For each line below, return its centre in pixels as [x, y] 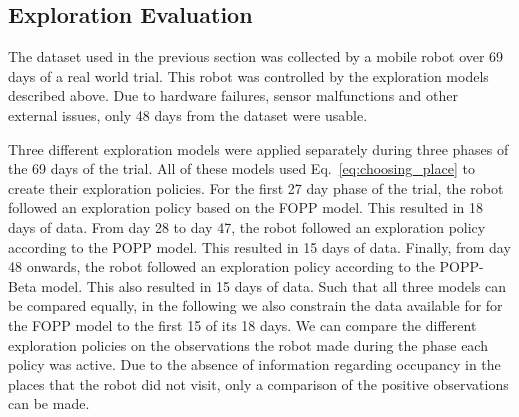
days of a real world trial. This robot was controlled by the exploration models [248, 75]
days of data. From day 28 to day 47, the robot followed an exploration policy [247, 226]
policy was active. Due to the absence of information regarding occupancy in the [254, 364]
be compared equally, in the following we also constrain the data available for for [255, 305]
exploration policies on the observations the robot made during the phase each [248, 344]
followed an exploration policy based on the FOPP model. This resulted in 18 [245, 207]
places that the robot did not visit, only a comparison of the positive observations [258, 383]
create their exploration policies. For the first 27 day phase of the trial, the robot [256, 187]
